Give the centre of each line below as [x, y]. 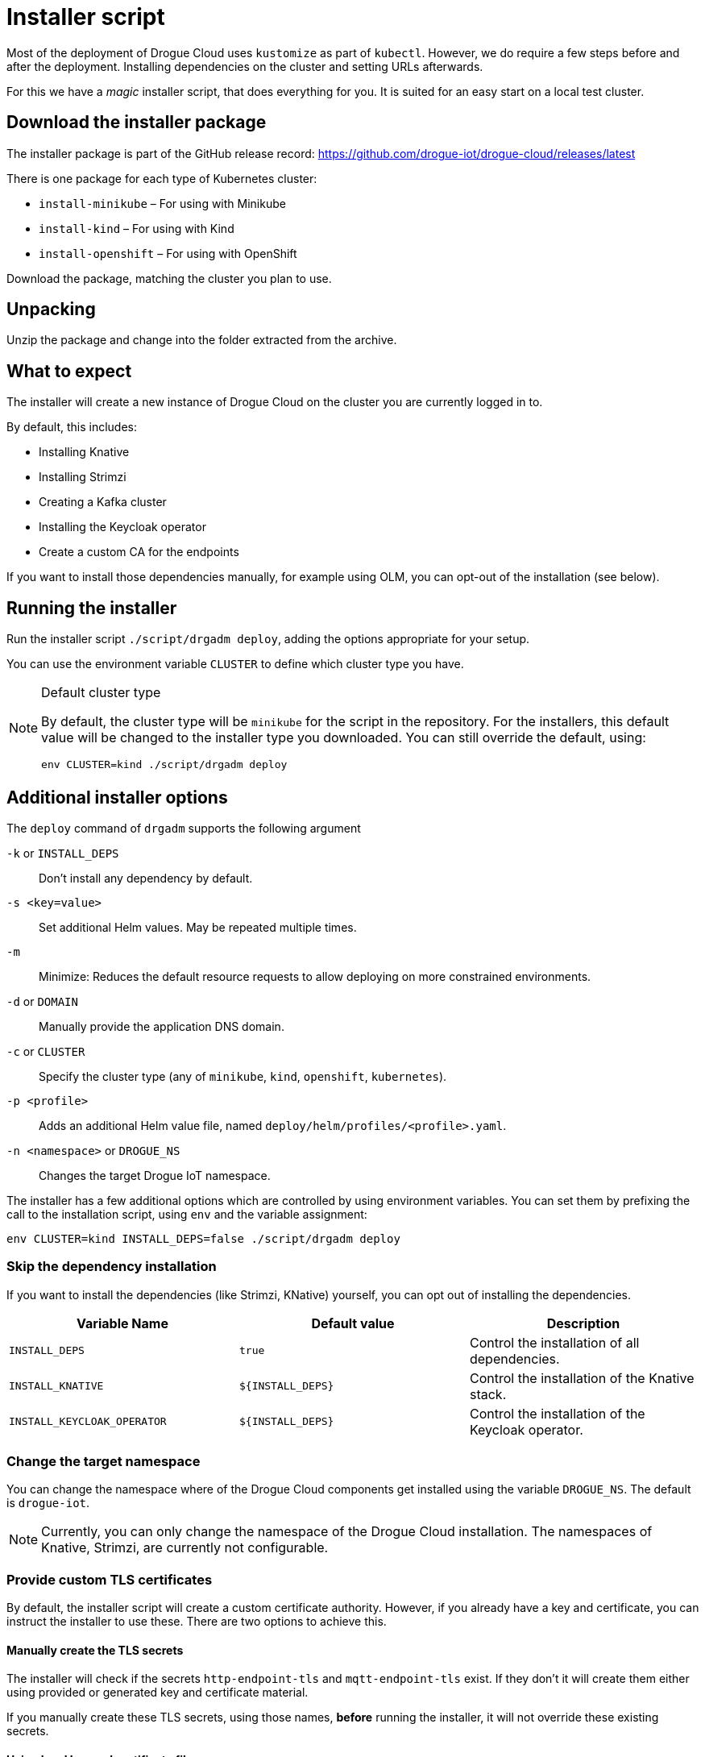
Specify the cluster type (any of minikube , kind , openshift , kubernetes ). [243, 1076]
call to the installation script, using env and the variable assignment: [187, 1214]
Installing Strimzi [83, 477]
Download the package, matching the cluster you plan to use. [169, 278]
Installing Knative [84, 452]
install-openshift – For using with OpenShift [168, 253]
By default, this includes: [72, 427]
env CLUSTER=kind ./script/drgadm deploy [164, 765]
